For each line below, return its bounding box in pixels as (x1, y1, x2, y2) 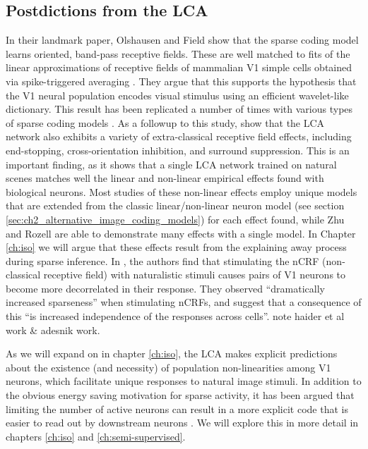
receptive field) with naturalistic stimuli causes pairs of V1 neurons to (43, 267, 346, 282)
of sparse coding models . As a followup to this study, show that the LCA (6, 115, 325, 130)
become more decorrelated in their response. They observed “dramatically (6, 281, 325, 295)
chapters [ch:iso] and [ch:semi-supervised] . (6, 429, 186, 443)
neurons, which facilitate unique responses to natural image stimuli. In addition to (6, 374, 362, 388)
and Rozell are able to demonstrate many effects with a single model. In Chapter (6, 226, 356, 240)
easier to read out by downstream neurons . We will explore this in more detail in (6, 415, 359, 430)
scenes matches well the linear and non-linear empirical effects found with (6, 171, 324, 185)
